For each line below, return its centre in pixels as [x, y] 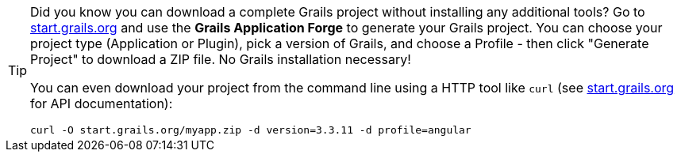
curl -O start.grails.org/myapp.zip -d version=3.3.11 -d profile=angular [251, 130]
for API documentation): [102, 103]
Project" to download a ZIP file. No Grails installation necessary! [221, 59]
